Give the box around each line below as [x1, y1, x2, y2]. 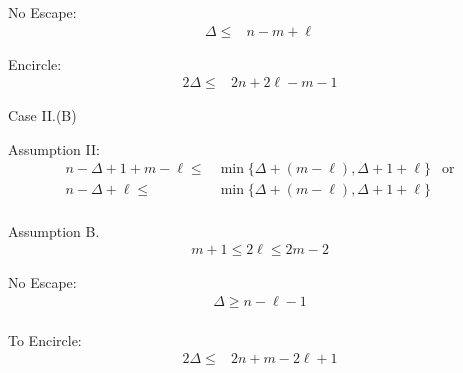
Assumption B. [8, 220, 100, 241]
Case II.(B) [8, 105, 77, 126]
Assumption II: [8, 138, 100, 159]
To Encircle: [8, 329, 82, 350]
